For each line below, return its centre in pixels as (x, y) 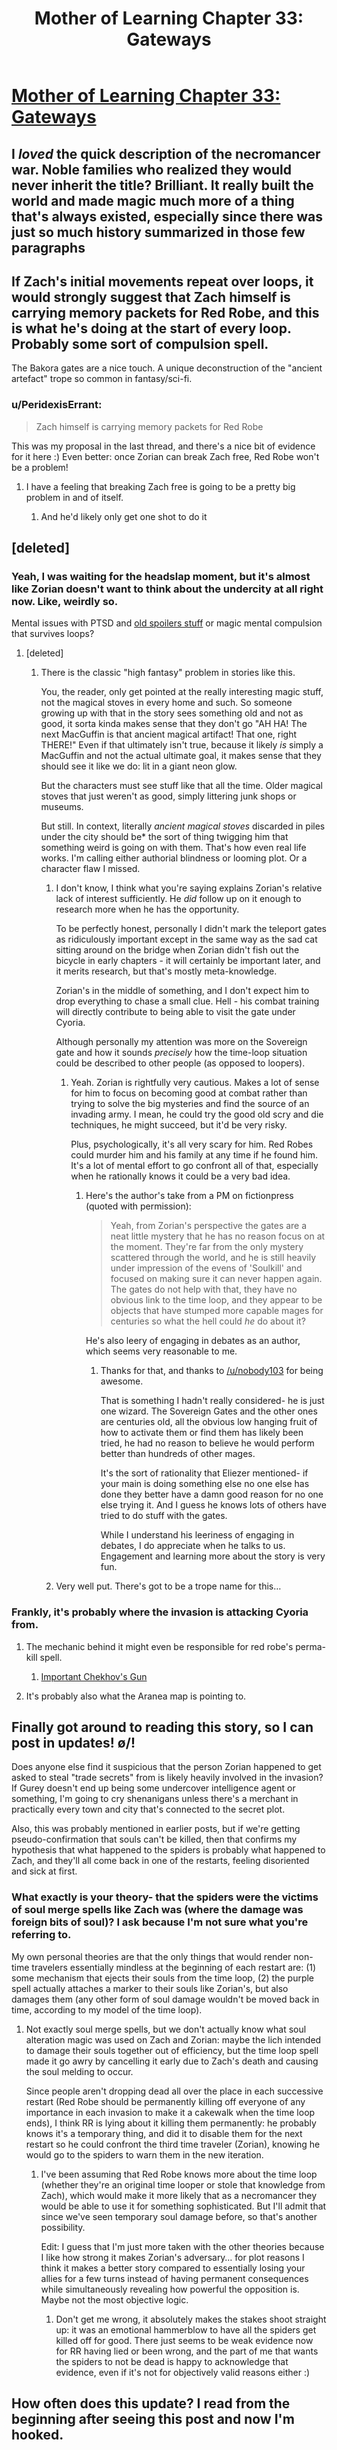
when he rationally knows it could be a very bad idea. (180, 1176)
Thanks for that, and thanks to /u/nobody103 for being (212, 1371)
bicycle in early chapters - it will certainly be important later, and (188, 961)
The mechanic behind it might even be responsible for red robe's (159, 1646)
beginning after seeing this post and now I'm (153, 2419)
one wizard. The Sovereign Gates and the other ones (209, 1411)
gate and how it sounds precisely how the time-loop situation (181, 1053)
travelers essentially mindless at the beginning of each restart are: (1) (174, 1967)
